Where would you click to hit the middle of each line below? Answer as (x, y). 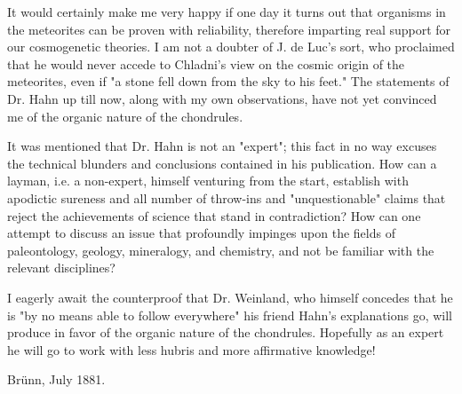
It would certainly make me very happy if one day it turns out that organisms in (227, 12)
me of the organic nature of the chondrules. (125, 116)
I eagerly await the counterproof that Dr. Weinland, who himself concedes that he (230, 297)
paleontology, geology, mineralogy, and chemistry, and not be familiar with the (221, 250)
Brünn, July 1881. (56, 379)
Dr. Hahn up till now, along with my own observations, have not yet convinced (222, 98)
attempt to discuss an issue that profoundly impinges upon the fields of (201, 233)
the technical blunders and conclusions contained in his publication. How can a (222, 163)
